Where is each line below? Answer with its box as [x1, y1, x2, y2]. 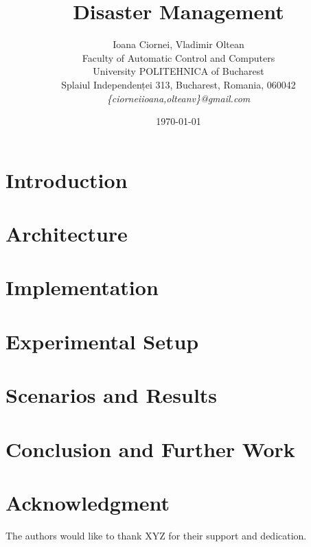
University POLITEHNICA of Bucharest [93, 64, 264, 78]
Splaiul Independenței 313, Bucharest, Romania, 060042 [61, 77, 296, 91]
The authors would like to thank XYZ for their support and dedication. [5, 528, 307, 542]
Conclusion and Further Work [5, 434, 295, 463]
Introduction [5, 165, 128, 194]
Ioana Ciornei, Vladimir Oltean [113, 37, 244, 51]
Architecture [5, 220, 128, 248]
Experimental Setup [5, 327, 199, 355]
